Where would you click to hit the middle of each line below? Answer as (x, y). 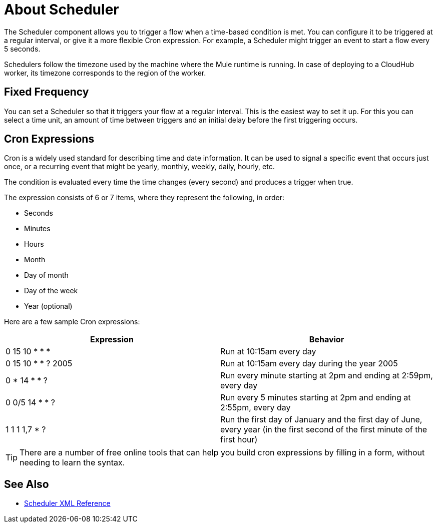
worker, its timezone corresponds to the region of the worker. (105, 73)
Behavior (327, 340)
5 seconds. (22, 49)
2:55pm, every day (256, 408)
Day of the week (51, 291)
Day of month (46, 275)
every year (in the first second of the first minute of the (324, 430)
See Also (27, 484)
